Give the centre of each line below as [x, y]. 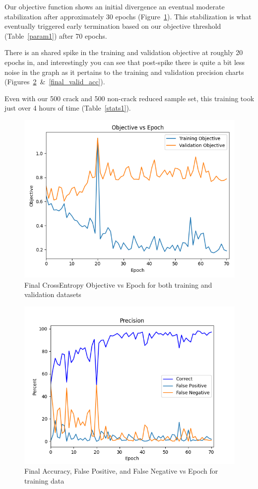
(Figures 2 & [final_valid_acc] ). [55, 82]
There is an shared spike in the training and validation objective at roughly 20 [124, 52]
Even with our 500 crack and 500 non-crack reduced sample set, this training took [129, 98]
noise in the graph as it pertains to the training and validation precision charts [124, 72]
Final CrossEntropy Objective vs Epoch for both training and [118, 284]
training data [44, 480]
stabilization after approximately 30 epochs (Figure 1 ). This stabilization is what [128, 16]
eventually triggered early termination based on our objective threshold [113, 26]
